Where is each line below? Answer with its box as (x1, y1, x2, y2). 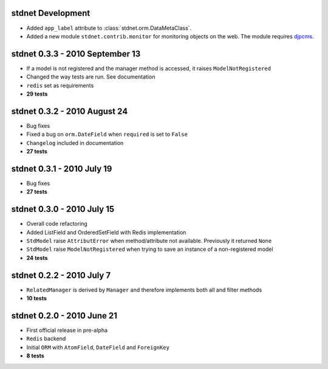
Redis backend (26, 335, 66, 342)
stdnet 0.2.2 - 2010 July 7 (11, 270, 111, 280)
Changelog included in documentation (26, 139, 124, 146)
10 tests (26, 295, 47, 302)
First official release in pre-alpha (26, 326, 108, 334)
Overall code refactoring (26, 220, 87, 228)
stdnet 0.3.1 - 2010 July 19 (11, 163, 112, 174)
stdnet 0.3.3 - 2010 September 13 (11, 49, 141, 59)
